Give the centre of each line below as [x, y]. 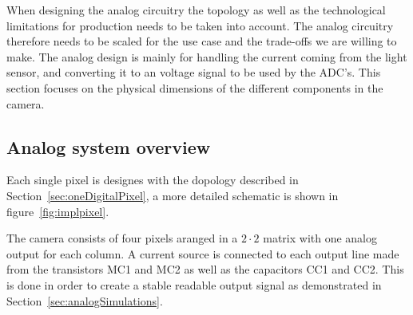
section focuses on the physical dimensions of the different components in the [195, 87]
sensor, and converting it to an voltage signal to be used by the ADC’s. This [194, 72]
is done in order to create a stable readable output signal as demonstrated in [194, 284]
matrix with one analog [320, 238]
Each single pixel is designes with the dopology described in [153, 180]
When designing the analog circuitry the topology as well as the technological [196, 10]
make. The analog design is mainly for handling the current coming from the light [207, 56]
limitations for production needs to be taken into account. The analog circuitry [200, 25]
